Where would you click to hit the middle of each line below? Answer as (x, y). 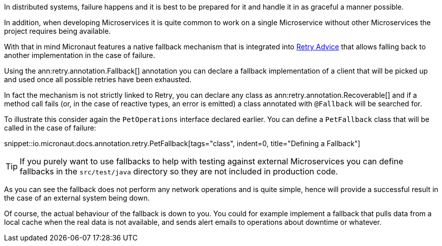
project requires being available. (58, 31)
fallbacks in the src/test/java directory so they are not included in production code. (179, 171)
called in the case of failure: (50, 128)
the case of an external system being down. (77, 198)
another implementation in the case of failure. (80, 55)
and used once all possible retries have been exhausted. (98, 79)
